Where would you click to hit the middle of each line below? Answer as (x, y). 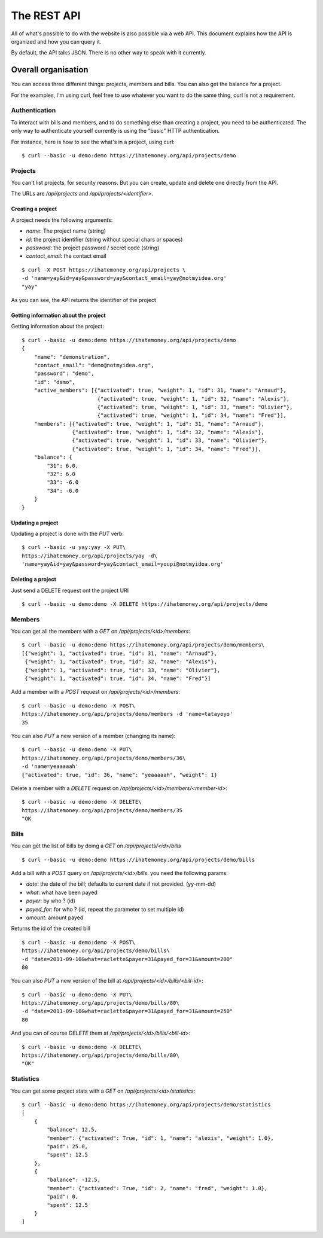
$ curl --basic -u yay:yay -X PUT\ (74, 548)
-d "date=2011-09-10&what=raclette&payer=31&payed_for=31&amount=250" (127, 1011)
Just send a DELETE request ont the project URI (70, 590)
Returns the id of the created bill (51, 928)
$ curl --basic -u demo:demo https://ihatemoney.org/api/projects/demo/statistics (146, 1104)
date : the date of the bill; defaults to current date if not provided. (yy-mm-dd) (121, 884)
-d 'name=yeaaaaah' (50, 766)
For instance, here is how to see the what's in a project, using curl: (93, 142)
